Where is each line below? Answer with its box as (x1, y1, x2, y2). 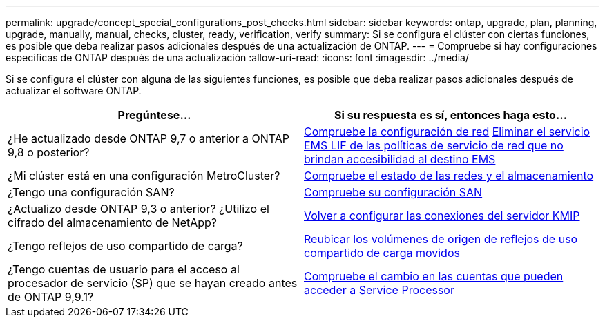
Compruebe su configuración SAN (304, 185, 483, 199)
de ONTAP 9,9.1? (8, 290, 94, 304)
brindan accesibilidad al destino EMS (304, 152, 496, 166)
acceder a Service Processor (304, 283, 454, 297)
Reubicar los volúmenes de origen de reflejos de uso (304, 232, 578, 246)
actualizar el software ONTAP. (6, 85, 142, 96)
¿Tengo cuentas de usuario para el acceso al (8, 262, 240, 276)
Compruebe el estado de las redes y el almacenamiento (304, 169, 594, 183)
